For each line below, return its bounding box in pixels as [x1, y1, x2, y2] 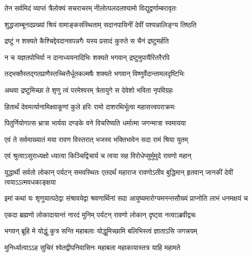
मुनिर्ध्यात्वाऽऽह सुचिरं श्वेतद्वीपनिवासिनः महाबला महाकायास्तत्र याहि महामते [4, 242, 181, 252]
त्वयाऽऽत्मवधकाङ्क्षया [4, 176, 56, 187]
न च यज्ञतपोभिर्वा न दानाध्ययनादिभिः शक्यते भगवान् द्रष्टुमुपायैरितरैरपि [4, 52, 170, 62]
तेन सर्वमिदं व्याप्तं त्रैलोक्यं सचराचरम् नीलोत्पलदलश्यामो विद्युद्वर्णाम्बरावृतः [4, 3, 177, 13]
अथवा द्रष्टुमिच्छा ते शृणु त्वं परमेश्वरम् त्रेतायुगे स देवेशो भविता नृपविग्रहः [4, 85, 174, 95]
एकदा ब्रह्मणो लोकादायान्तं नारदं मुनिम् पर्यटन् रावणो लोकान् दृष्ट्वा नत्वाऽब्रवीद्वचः [4, 209, 196, 219]
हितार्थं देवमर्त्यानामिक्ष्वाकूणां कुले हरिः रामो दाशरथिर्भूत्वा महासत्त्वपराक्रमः [4, 101, 175, 111]
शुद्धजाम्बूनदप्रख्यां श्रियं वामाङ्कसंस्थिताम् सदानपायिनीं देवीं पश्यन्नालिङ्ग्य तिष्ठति [4, 19, 197, 29]
